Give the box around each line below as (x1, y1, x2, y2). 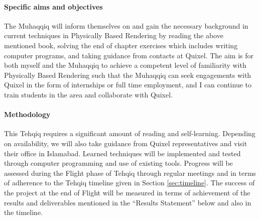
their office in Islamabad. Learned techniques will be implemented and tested (4, 148, 241, 158)
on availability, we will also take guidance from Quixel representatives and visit (4, 138, 247, 148)
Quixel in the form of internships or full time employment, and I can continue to (4, 79, 252, 90)
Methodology (4, 109, 51, 120)
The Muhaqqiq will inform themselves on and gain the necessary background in (4, 20, 248, 31)
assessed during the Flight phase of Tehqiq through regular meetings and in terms (4, 167, 256, 178)
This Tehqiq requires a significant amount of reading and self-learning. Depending (4, 128, 255, 139)
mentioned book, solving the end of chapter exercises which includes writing (4, 40, 238, 50)
